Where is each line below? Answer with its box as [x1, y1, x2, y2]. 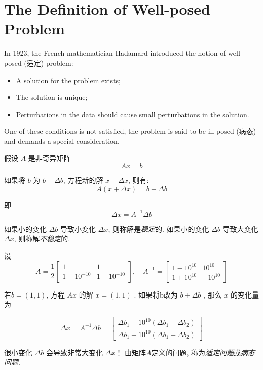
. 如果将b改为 [134, 289, 178, 300]
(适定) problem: [24, 57, 73, 68]
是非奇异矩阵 [28, 153, 71, 163]
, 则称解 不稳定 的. [14, 233, 70, 244]
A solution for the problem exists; [16, 75, 121, 85]
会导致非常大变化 [46, 347, 103, 357]
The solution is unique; [16, 92, 88, 102]
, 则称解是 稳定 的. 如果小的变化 [108, 223, 209, 234]
